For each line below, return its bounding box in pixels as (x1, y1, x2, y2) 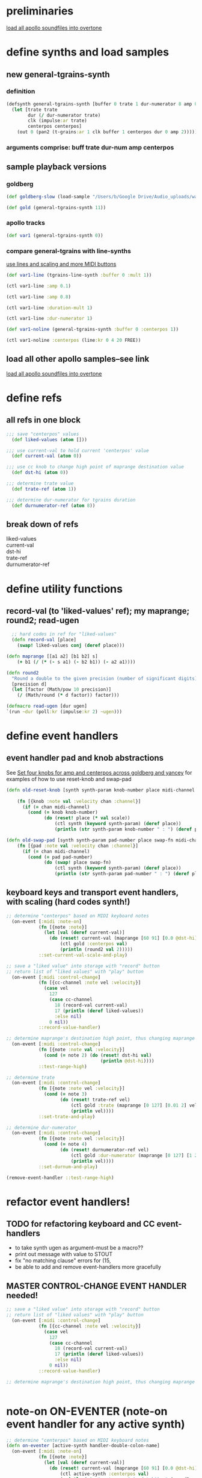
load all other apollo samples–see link (6, 354, 150, 364)
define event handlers (6, 729, 118, 743)
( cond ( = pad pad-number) (28, 854, 93, 860)
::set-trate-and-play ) (38, 1113, 96, 1119)
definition (6, 87, 35, 96)
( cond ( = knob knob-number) (28, 810, 98, 816)
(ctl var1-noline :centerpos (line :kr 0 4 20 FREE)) (6, 338, 141, 344)
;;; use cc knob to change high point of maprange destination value (6, 464, 185, 470)
